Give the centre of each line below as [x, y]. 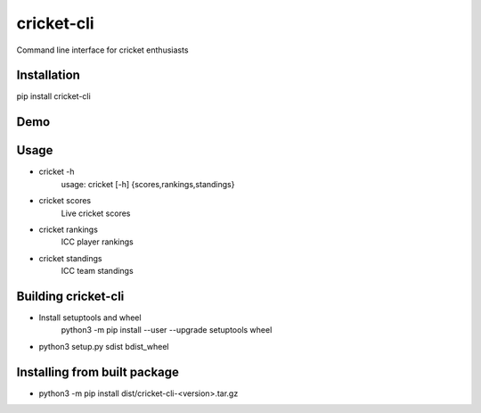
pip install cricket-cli [53, 96]
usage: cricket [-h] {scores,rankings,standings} [148, 184]
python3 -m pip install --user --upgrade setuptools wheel [167, 330]
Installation [48, 75]
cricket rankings [68, 229]
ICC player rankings [97, 242]
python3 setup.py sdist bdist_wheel [104, 346]
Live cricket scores [96, 213]
